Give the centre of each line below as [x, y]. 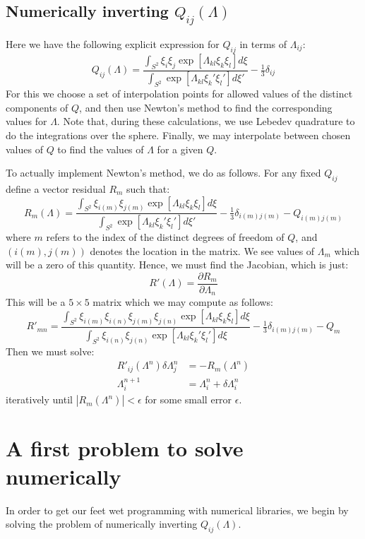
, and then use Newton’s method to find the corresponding [206, 107]
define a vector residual [56, 189]
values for [26, 121]
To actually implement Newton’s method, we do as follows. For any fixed [163, 173]
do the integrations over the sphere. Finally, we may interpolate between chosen [178, 135]
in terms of [263, 44]
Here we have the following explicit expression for [113, 44]
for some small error [189, 399]
